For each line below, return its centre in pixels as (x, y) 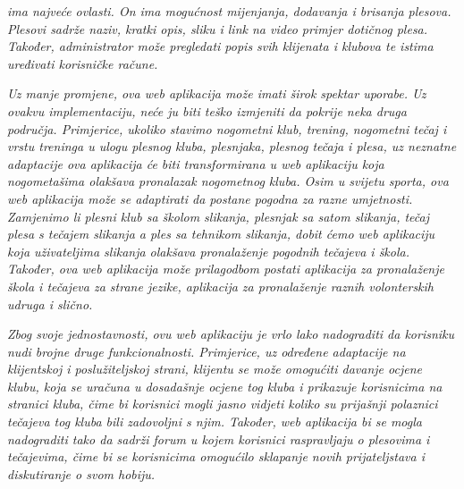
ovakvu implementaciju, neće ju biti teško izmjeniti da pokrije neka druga (207, 110)
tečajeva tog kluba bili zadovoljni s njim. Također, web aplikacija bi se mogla (215, 422)
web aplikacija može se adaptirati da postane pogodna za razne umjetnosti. (210, 198)
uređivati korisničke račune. (83, 63)
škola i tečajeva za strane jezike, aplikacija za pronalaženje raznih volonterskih (221, 286)
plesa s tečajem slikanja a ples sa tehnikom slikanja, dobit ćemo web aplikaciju (221, 234)
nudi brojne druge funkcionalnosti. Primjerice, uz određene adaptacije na (207, 351)
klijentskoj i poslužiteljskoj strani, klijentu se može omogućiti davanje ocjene (215, 369)
